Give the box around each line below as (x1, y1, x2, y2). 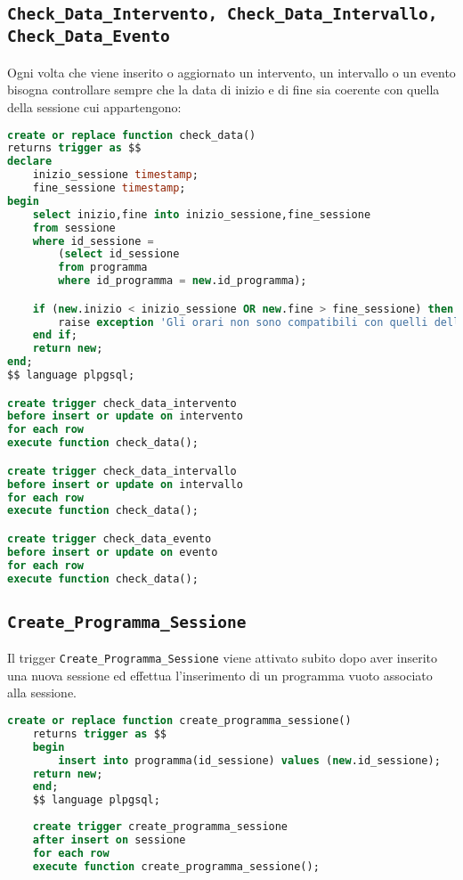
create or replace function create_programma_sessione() (7, 714, 352, 728)
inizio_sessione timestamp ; (32, 168, 199, 182)
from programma (58, 261, 148, 274)
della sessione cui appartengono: (7, 97, 182, 116)
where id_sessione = (32, 234, 154, 248)
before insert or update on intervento (7, 410, 243, 423)
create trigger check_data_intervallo (7, 464, 237, 477)
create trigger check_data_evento (7, 532, 212, 545)
